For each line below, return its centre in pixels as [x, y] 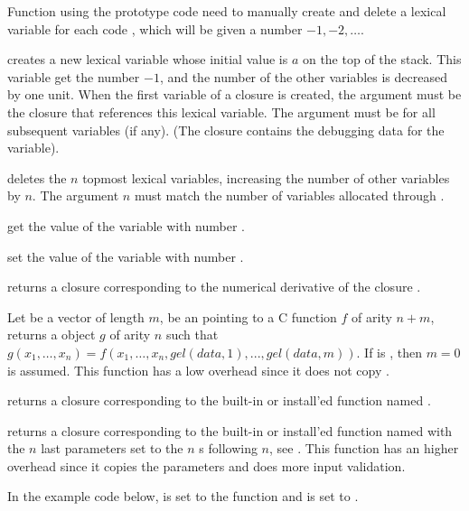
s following [228, 448]
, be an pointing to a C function [248, 316]
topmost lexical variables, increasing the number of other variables [266, 177]
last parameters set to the [112, 448]
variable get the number [74, 76]
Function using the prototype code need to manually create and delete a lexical [227, 11]
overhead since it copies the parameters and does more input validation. [206, 465]
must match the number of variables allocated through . [289, 195]
